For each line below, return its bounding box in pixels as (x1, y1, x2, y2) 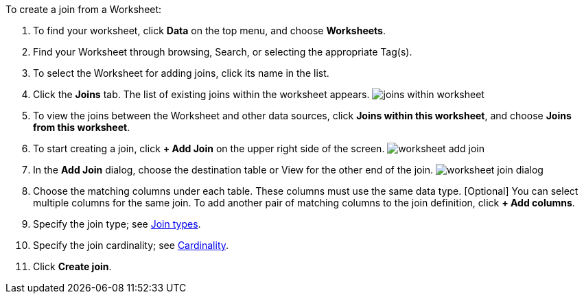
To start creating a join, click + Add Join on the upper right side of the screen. (33, 143, 385, 154)
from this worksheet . (33, 121, 130, 133)
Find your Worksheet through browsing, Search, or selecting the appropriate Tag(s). (33, 46, 412, 58)
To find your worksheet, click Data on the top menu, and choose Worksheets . (33, 25, 386, 36)
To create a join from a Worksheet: (5, 3, 162, 15)
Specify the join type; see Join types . (33, 218, 201, 230)
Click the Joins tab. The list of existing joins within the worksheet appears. (33, 88, 370, 100)
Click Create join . (33, 261, 112, 272)
